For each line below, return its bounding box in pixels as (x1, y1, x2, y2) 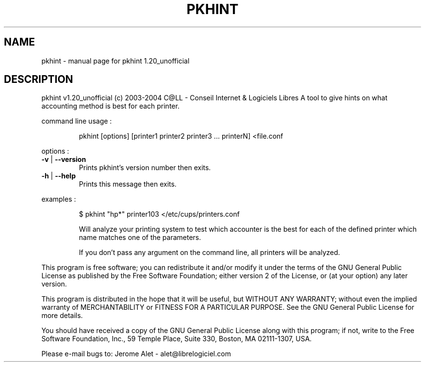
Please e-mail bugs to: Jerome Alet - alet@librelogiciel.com (41, 350, 231, 358)
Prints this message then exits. (79, 180, 177, 189)
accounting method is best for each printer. (41, 102, 180, 111)
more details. (41, 311, 83, 320)
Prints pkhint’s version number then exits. (79, 163, 211, 172)
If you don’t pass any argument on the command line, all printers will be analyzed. (79, 248, 340, 257)
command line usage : (41, 117, 112, 126)
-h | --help (41, 172, 76, 180)
